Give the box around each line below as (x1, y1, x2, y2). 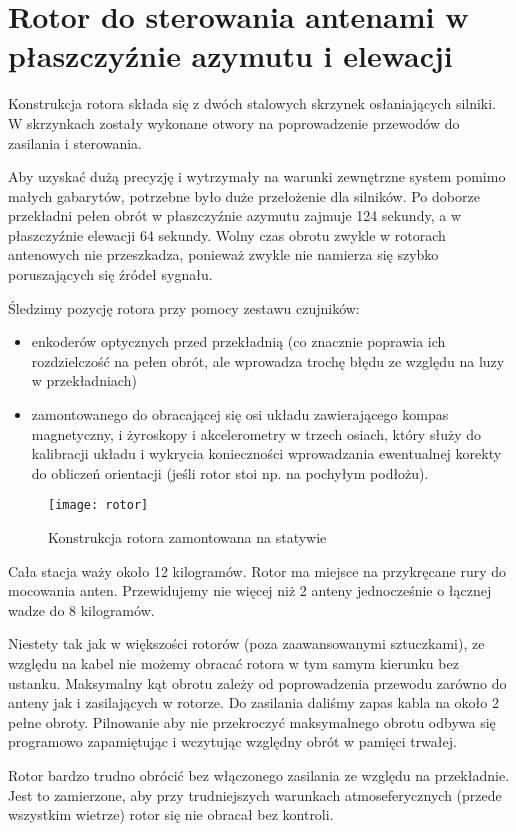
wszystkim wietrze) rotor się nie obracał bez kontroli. (8, 804, 334, 825)
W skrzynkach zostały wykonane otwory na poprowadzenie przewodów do (8, 112, 460, 133)
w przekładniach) (31, 370, 137, 391)
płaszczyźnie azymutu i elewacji (8, 35, 453, 76)
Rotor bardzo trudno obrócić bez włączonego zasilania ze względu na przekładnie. (8, 765, 510, 785)
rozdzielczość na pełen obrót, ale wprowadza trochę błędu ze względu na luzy (31, 350, 505, 371)
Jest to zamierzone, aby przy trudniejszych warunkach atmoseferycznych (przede (8, 784, 502, 805)
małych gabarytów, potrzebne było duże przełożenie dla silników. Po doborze (8, 185, 480, 206)
